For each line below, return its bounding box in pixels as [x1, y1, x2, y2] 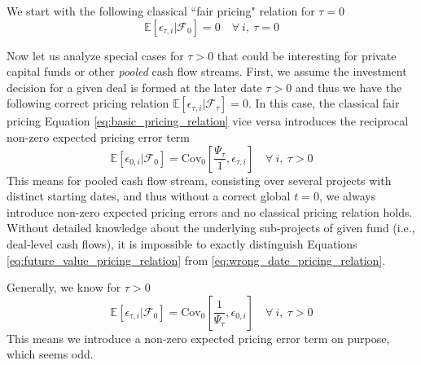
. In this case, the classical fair [248, 95, 400, 112]
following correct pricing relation [7, 95, 169, 112]
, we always [318, 187, 376, 204]
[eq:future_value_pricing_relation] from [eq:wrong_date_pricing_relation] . [7, 251, 386, 268]
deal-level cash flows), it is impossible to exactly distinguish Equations [7, 235, 357, 252]
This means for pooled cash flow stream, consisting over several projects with [7, 171, 392, 188]
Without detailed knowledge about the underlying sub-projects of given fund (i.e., [7, 219, 415, 236]
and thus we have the [295, 78, 402, 95]
